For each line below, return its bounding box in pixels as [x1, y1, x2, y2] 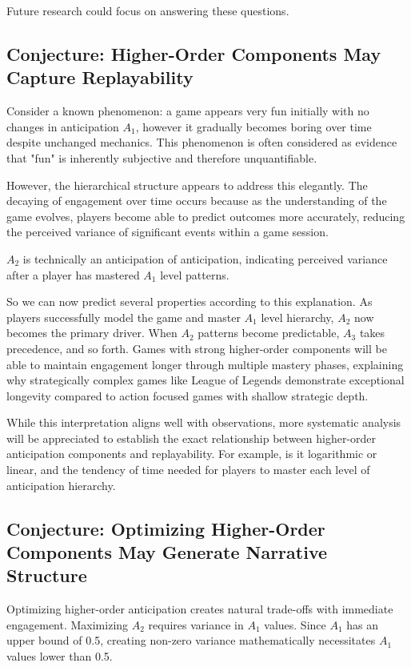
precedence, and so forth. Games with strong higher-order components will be [6, 340, 387, 356]
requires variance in [148, 616, 244, 633]
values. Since [264, 616, 326, 633]
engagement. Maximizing [6, 616, 129, 633]
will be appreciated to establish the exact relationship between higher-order [6, 429, 377, 446]
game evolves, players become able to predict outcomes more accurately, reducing [6, 207, 405, 224]
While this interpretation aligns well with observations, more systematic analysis [6, 414, 401, 431]
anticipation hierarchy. [6, 476, 116, 493]
